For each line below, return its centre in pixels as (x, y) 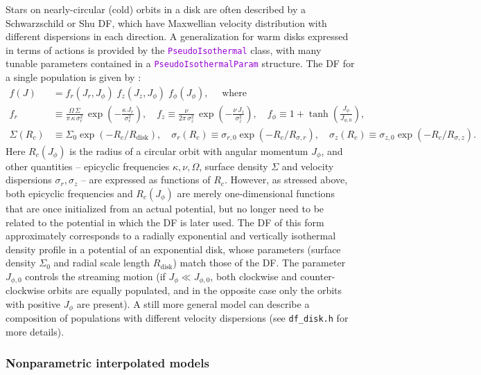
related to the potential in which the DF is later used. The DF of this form (165, 222)
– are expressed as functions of (146, 180)
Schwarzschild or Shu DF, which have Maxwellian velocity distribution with (166, 22)
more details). (35, 332)
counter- (318, 276)
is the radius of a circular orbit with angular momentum (189, 150)
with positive (33, 303)
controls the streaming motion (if (95, 276)
